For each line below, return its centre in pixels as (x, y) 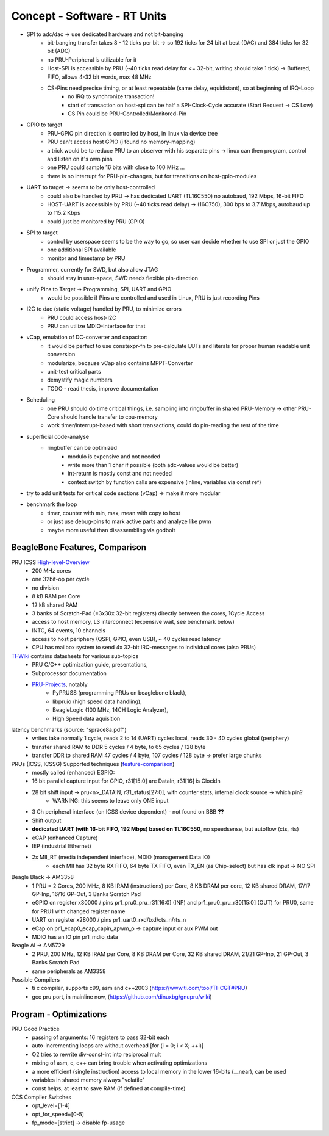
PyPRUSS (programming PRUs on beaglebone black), (120, 693)
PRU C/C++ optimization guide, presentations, (90, 665)
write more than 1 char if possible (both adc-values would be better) (153, 465)
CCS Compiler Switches (41, 1097)
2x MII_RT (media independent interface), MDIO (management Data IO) (121, 857)
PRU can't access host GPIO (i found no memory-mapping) (121, 142)
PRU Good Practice (36, 1029)
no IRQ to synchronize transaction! (111, 96)
